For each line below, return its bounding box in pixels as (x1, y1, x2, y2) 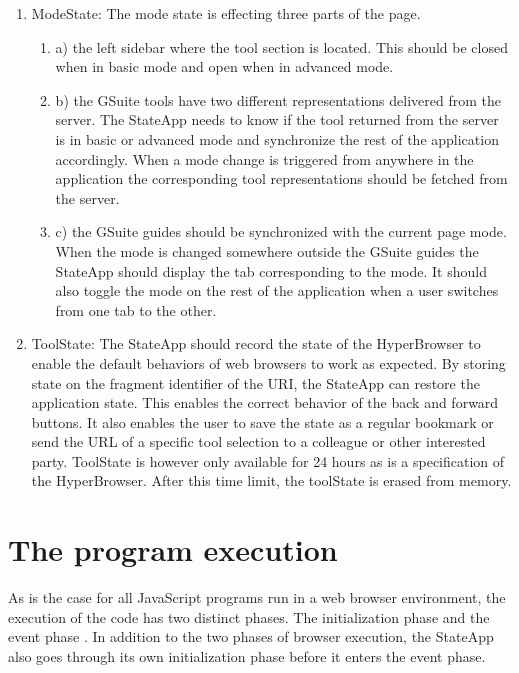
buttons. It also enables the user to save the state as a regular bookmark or (31, 411, 494, 432)
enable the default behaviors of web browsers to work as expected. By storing (31, 352, 506, 373)
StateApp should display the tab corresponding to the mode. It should (55, 260, 487, 281)
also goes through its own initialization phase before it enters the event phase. (8, 645, 486, 666)
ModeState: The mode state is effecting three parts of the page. (31, 3, 421, 23)
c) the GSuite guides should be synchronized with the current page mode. (55, 221, 507, 242)
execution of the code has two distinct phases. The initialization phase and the (8, 606, 490, 627)
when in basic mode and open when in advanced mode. (55, 56, 394, 77)
